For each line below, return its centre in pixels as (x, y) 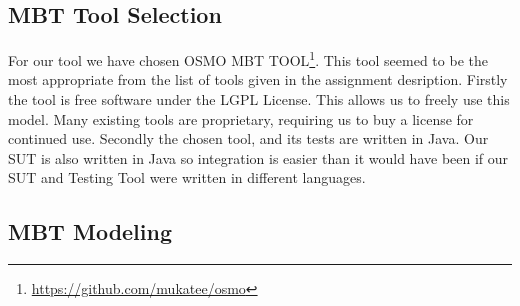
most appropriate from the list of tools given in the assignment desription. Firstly (258, 79)
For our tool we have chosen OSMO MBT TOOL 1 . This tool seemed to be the (248, 58)
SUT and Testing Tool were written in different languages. (187, 177)
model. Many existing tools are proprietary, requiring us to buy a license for (241, 118)
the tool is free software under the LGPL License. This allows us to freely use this (259, 99)
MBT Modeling (90, 231)
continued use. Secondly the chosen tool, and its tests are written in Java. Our (248, 138)
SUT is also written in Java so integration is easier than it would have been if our (258, 157)
